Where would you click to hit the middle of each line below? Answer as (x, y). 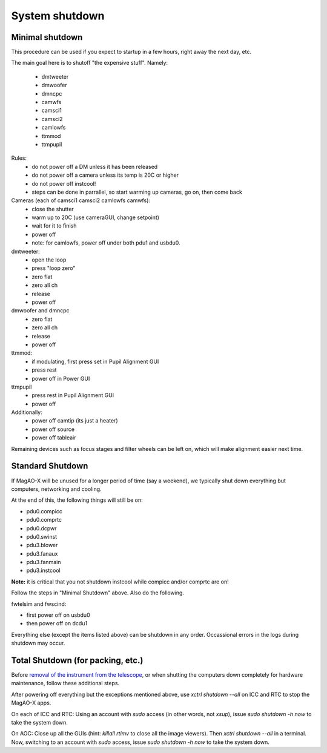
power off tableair (54, 438)
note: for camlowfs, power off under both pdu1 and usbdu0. (106, 243)
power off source (53, 429)
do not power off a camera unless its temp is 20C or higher (105, 175)
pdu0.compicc (45, 511)
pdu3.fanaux (42, 553)
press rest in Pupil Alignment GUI (73, 395)
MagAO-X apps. (31, 703)
